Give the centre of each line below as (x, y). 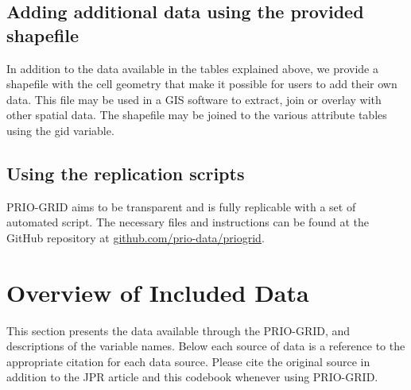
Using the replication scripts (126, 173)
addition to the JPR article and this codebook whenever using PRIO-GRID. (192, 377)
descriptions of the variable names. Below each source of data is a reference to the (206, 346)
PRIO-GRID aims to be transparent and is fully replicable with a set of (181, 206)
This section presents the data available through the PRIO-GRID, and (178, 330)
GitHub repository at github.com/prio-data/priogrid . (136, 237)
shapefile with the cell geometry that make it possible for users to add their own (202, 84)
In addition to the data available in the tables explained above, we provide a (192, 68)
